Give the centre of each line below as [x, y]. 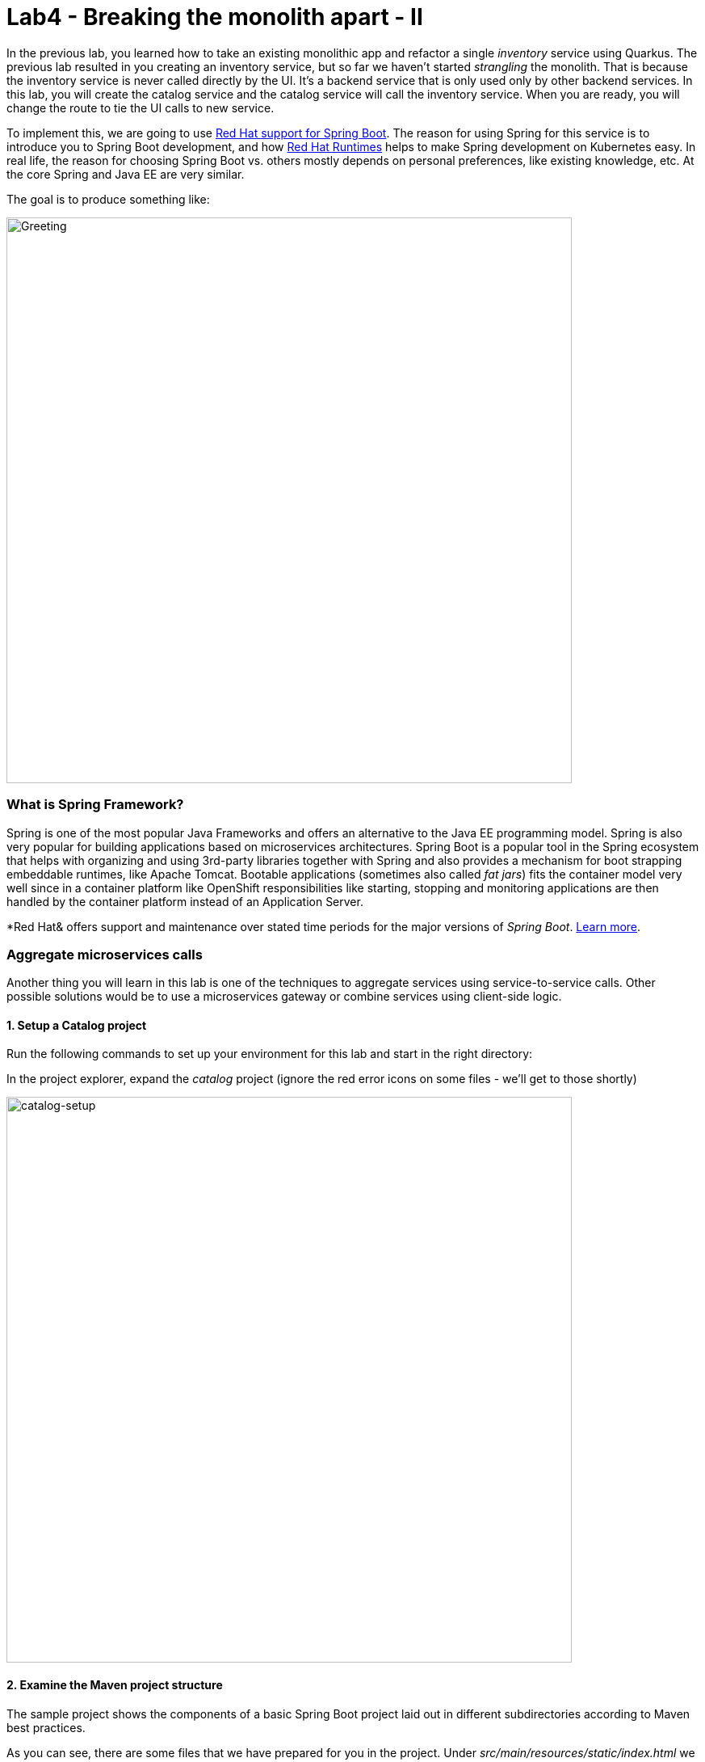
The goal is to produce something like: [108, 199]
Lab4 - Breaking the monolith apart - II [215, 17]
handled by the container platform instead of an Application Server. [185, 901]
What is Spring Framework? [95, 805]
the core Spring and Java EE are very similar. [126, 174]
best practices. [46, 1727]
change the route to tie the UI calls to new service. [141, 107]
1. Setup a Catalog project [77, 1025]
